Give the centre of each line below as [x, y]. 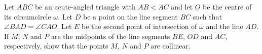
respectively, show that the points [56, 46]
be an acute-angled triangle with [85, 6]
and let [182, 6]
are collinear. [171, 46]
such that [207, 16]
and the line [224, 26]
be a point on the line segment [130, 16]
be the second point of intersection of [139, 26]
